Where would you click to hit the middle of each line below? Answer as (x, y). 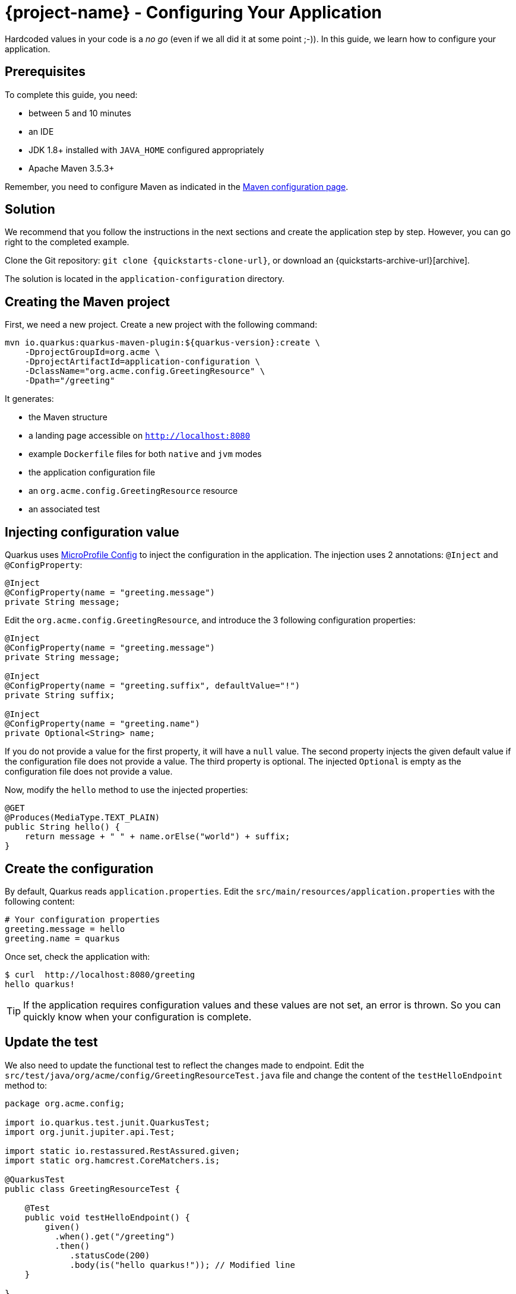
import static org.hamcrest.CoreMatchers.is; (113, 1160)
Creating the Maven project (88, 302)
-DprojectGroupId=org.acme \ (92, 352)
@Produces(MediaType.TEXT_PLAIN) (83, 818)
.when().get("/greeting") (115, 1236)
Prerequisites (45, 72)
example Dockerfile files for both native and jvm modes (145, 454)
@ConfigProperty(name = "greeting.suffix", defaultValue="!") (153, 686)
